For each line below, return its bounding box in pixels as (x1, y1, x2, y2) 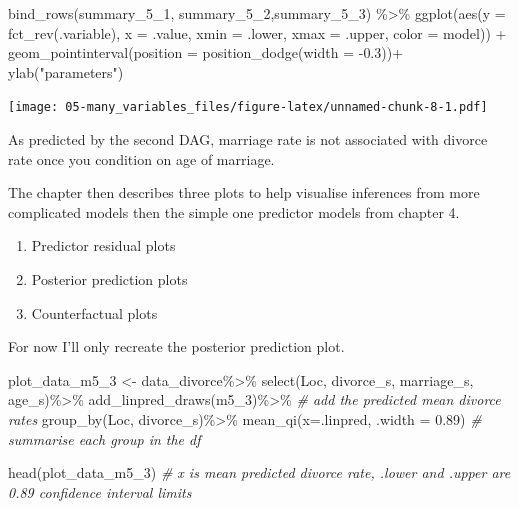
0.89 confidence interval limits (8, 481, 192, 502)
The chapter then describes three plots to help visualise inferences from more (8, 182, 480, 203)
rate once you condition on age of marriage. (8, 148, 275, 169)
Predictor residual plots (31, 235, 176, 256)
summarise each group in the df (8, 428, 201, 449)
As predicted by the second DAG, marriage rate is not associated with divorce (8, 129, 488, 150)
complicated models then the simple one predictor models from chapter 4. (8, 201, 460, 222)
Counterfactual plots (31, 302, 158, 323)
